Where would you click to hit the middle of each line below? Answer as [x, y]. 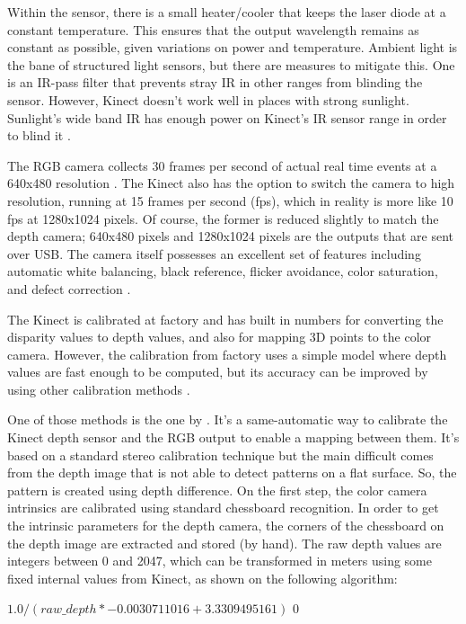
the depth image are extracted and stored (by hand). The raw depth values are [224, 543]
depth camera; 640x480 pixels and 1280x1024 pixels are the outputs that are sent [231, 236]
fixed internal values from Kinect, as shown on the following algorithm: [202, 578]
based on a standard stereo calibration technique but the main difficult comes [220, 455]
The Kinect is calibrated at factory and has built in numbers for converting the [225, 319]
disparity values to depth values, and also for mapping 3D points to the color [220, 337]
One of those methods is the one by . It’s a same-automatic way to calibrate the [228, 419]
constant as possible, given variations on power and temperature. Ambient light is [233, 47]
